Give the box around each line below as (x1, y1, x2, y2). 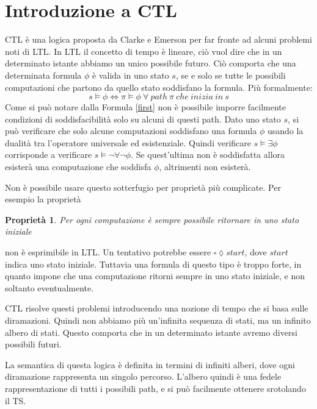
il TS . (5, 394, 26, 407)
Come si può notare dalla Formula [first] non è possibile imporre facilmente (5, 101, 286, 113)
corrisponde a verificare (5, 148, 92, 161)
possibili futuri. (5, 338, 62, 350)
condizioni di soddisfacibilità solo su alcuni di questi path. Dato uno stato (5, 112, 281, 125)
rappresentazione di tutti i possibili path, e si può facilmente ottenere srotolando (5, 382, 306, 394)
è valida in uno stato (92, 68, 169, 81)
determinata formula (5, 68, 82, 81)
